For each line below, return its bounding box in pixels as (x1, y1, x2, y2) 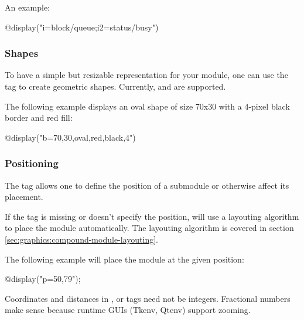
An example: (5, 1, 50, 13)
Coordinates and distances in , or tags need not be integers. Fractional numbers (5, 292, 291, 304)
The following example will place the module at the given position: (5, 253, 244, 265)
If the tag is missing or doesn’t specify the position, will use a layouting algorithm (5, 210, 299, 222)
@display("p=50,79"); (5, 273, 81, 285)
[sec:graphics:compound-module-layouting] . (5, 233, 158, 245)
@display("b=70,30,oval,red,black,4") (5, 131, 136, 143)
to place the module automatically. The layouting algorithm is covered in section (5, 222, 294, 234)
